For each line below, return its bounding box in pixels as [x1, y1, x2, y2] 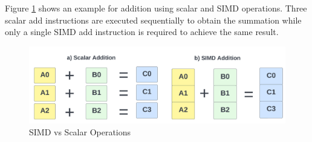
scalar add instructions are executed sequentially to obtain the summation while [5, 13, 302, 26]
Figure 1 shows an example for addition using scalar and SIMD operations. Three [5, 2, 307, 14]
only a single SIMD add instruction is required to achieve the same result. [5, 25, 279, 38]
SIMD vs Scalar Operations [29, 125, 131, 138]
